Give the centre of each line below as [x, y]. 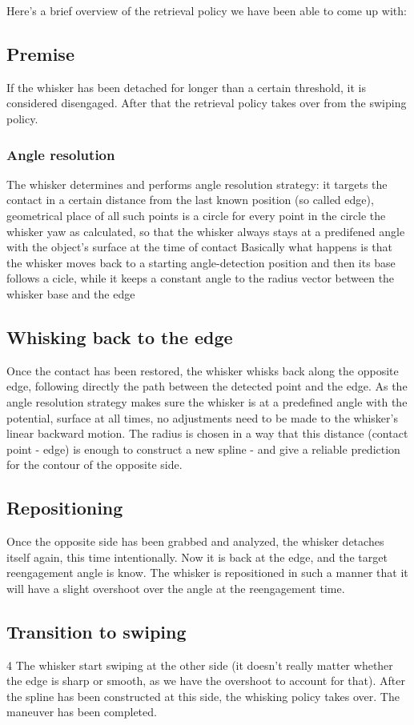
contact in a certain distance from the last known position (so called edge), [190, 200]
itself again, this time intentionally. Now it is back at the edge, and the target [197, 557]
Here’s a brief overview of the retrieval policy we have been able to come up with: [207, 10]
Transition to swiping [96, 631]
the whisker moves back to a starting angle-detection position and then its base [201, 262]
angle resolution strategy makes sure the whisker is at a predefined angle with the [207, 401]
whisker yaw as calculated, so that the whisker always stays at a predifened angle [206, 231]
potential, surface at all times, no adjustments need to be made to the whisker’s [202, 417]
